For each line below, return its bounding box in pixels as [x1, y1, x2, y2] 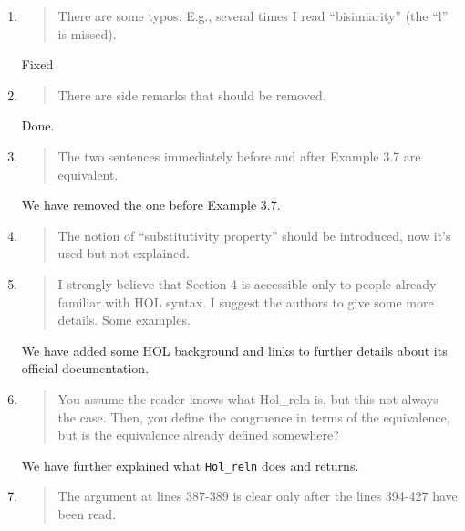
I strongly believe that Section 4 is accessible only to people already [57, 274, 437, 293]
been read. [57, 504, 117, 523]
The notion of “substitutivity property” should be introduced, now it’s [57, 225, 451, 245]
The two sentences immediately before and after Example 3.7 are [57, 146, 421, 165]
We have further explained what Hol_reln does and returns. [21, 455, 359, 474]
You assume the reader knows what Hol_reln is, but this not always [57, 389, 439, 408]
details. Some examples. [57, 310, 191, 329]
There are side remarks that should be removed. [57, 85, 326, 104]
